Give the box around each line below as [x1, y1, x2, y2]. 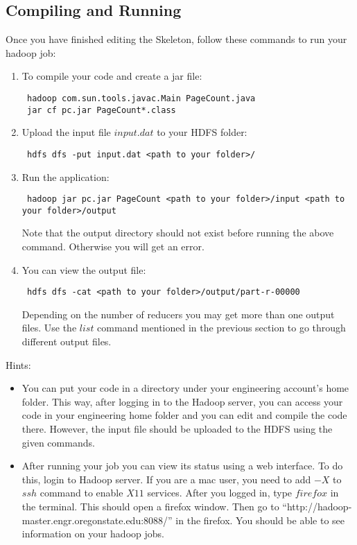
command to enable [40, 485, 123, 500]
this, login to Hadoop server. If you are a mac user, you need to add [21, 472, 311, 486]
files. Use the [21, 320, 77, 335]
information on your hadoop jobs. [21, 526, 164, 541]
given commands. [21, 435, 95, 449]
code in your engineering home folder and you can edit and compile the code [21, 408, 347, 422]
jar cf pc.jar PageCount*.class [26, 105, 176, 115]
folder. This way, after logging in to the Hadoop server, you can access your [21, 394, 343, 408]
